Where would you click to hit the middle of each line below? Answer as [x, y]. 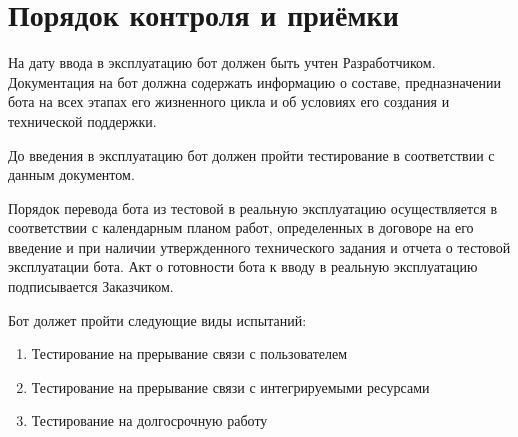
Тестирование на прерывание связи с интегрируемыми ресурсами [230, 386]
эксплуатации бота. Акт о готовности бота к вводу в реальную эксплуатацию [243, 266]
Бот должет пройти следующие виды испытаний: [157, 319]
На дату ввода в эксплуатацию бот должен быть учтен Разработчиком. [222, 62]
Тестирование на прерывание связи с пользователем [189, 353]
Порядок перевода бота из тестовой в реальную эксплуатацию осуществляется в [253, 207]
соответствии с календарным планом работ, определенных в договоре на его [241, 227]
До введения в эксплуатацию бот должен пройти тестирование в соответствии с [251, 154]
